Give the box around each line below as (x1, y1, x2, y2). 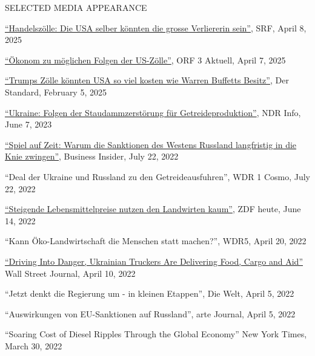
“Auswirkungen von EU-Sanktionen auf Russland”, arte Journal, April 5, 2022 (5, 307, 296, 320)
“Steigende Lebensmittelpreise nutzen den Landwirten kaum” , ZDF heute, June (5, 202, 301, 215)
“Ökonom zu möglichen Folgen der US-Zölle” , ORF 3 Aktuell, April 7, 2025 (5, 53, 286, 66)
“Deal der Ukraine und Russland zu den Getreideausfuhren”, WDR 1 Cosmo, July (5, 170, 310, 183)
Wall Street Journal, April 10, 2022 (5, 267, 136, 279)
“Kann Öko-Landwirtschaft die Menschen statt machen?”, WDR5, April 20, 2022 (5, 235, 307, 247)
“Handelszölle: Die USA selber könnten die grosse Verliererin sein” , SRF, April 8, (5, 21, 307, 34)
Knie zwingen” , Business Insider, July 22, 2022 (5, 150, 179, 163)
